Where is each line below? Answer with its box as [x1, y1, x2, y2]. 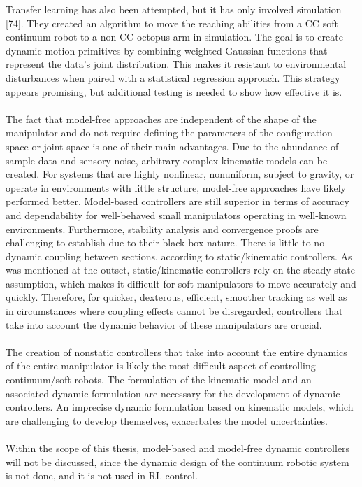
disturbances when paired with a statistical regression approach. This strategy [6, 70, 340, 85]
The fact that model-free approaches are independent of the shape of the [6, 111, 317, 126]
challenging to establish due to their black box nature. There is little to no [6, 235, 325, 250]
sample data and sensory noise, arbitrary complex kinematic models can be [6, 153, 328, 167]
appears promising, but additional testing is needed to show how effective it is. [6, 84, 342, 99]
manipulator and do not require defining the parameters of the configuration [6, 125, 333, 140]
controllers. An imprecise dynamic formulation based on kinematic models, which [6, 400, 354, 414]
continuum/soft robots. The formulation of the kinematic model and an [6, 372, 312, 387]
